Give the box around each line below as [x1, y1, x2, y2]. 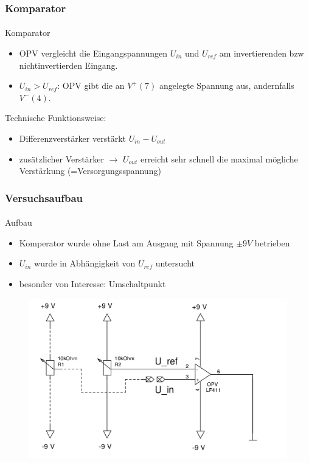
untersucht [155, 257, 195, 270]
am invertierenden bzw [219, 47, 304, 60]
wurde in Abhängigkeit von [34, 257, 136, 270]
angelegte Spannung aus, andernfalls [159, 79, 294, 92]
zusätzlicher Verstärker [19, 152, 104, 165]
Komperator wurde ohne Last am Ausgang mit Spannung [19, 236, 234, 249]
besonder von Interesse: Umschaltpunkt [19, 277, 166, 290]
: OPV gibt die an [57, 79, 125, 92]
